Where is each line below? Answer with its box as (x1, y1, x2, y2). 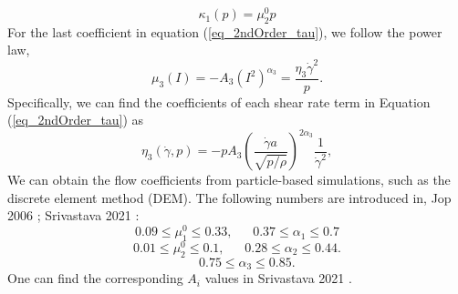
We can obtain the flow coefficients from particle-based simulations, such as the (7, 170, 451, 189)
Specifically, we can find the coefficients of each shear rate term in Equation (7, 92, 431, 111)
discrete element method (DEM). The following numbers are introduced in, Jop (7, 188, 452, 207)
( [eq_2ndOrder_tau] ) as (7, 110, 144, 129)
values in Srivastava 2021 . (204, 269, 352, 288)
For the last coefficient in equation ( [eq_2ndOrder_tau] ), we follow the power (7, 22, 442, 41)
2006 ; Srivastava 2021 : (7, 206, 140, 225)
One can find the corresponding (7, 269, 183, 288)
